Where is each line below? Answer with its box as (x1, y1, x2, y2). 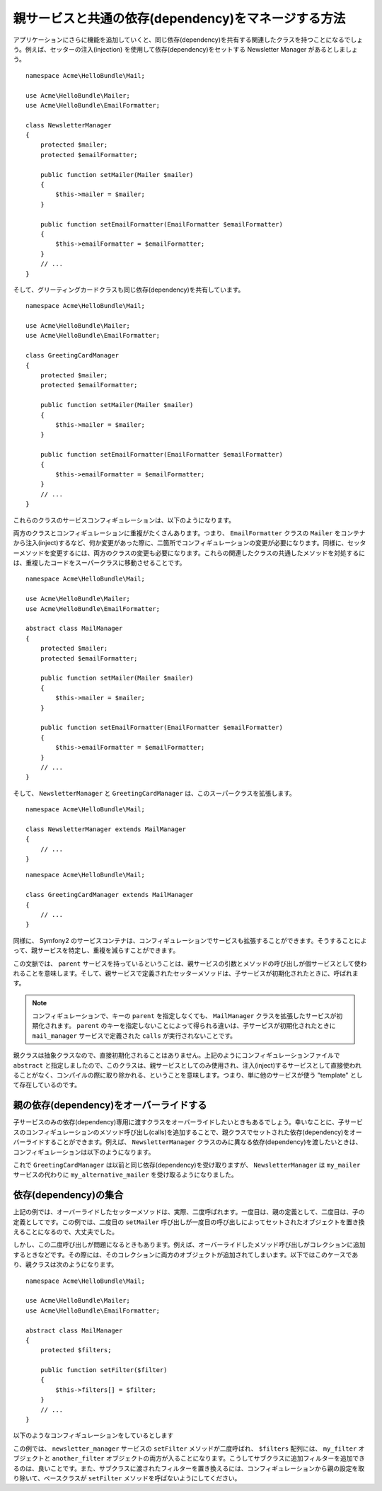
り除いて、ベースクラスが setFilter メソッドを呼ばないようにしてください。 (13, 1473, 241, 1483)
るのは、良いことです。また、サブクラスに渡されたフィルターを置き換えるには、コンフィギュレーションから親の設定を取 (13, 1464, 364, 1473)
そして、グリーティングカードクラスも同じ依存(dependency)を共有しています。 (13, 285, 245, 294)
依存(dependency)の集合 (13, 1189, 124, 1201)
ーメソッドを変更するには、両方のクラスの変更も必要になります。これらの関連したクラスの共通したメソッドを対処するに (13, 549, 366, 557)
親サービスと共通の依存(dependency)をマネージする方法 (13, 11, 346, 26)
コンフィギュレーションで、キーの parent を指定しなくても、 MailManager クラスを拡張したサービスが (32, 1012, 337, 1020)
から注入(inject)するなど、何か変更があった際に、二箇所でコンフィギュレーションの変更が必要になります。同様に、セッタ (13, 539, 366, 547)
